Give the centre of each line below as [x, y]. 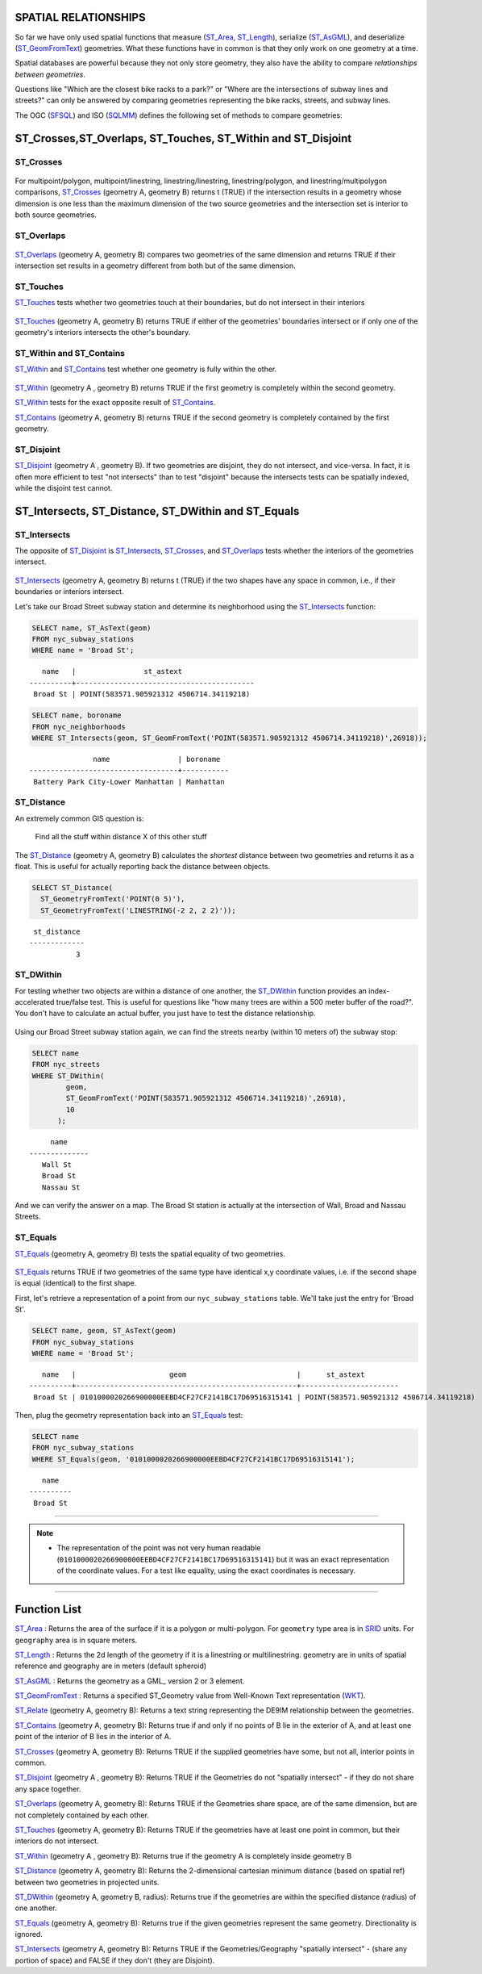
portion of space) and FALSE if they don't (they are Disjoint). [115, 1960]
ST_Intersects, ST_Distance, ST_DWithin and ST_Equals [157, 511]
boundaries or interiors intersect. [69, 592]
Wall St [57, 1165]
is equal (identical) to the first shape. [76, 1283]
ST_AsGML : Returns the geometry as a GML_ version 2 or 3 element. [130, 1681]
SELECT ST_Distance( [72, 887]
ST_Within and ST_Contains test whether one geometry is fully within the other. [146, 369]
